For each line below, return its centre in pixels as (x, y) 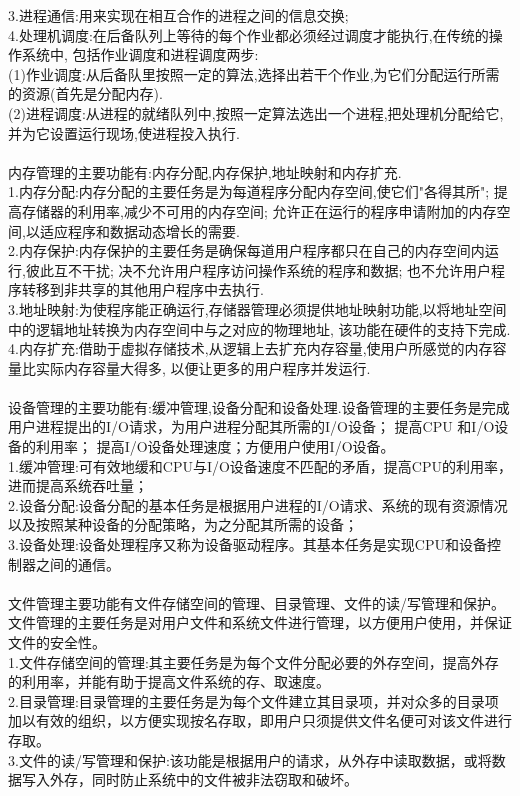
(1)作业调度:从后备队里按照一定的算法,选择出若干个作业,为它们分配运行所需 (254, 73)
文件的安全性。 (57, 642)
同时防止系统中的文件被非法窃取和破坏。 (224, 779)
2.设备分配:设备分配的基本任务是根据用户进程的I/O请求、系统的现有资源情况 (258, 504)
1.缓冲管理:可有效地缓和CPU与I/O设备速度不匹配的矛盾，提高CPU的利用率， (260, 465)
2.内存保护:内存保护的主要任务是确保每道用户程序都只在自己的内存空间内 (246, 250)
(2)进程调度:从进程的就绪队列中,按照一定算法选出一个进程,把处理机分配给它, (256, 112)
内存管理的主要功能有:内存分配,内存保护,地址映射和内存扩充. (205, 171)
